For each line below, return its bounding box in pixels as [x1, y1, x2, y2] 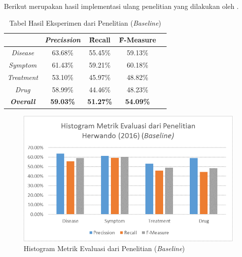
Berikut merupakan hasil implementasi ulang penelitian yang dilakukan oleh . [4, 1, 239, 11]
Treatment [7, 72, 38, 82]
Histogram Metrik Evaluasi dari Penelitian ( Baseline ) [24, 243, 185, 253]
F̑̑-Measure [119, 35, 156, 45]
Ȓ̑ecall [89, 35, 111, 45]
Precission [45, 35, 81, 45]
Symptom [8, 59, 37, 70]
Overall [10, 96, 35, 107]
